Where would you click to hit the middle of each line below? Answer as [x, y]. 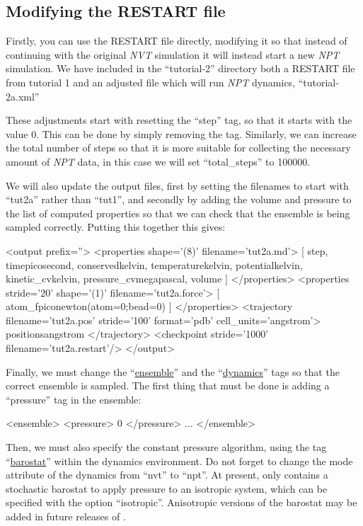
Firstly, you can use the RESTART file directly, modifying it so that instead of [177, 41]
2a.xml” [23, 96]
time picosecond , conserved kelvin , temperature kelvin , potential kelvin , [154, 264]
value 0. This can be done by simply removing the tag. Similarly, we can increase [181, 133]
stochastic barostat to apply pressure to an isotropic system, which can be [167, 488]
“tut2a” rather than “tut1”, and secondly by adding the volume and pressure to [179, 199]
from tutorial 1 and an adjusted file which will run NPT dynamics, [151, 82]
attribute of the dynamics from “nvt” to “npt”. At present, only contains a [167, 475]
